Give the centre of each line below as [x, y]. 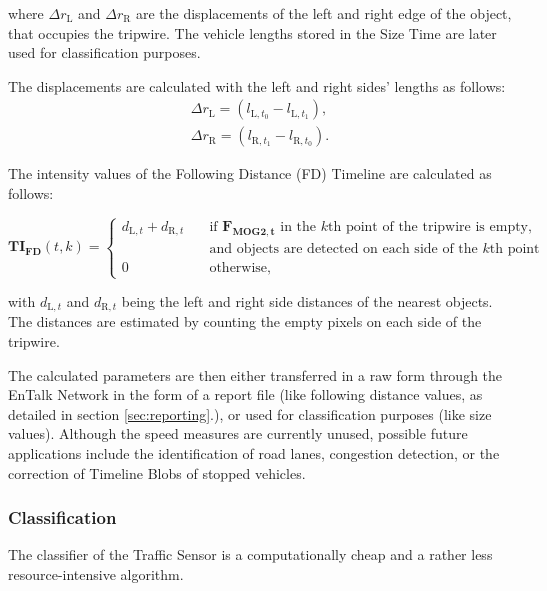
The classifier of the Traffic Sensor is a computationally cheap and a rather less [250, 554]
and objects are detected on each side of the [343, 248]
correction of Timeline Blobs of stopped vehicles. [157, 472]
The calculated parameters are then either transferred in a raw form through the [255, 374]
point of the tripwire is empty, [438, 226]
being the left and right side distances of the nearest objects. [307, 301]
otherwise [238, 267]
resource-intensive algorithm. [96, 574]
